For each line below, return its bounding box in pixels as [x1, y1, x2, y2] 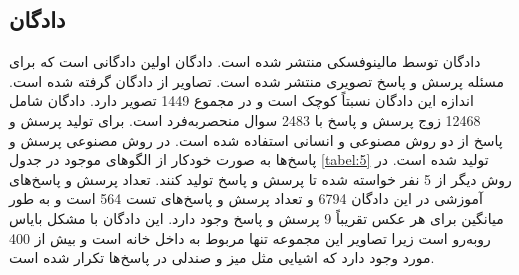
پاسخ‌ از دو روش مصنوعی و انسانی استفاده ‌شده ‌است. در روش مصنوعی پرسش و [9, 129, 503, 150]
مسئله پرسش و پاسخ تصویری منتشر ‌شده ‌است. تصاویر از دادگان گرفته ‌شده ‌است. [9, 70, 504, 91]
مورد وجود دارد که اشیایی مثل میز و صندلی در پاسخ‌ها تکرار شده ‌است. [9, 247, 435, 268]
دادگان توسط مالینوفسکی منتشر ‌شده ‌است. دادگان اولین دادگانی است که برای [9, 51, 481, 72]
